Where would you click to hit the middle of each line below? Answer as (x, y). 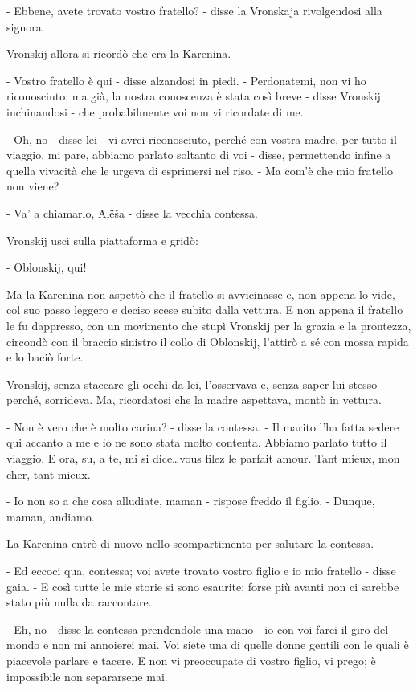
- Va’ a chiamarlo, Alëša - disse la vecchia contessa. (133, 212)
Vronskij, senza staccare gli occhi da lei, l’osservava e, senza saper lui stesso (192, 384)
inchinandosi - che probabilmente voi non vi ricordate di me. (155, 111)
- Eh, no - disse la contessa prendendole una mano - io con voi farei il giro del (198, 629)
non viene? (33, 186)
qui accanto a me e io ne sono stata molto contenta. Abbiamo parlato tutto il (197, 442)
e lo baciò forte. (45, 357)
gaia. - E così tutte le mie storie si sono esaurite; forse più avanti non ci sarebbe (203, 586)
